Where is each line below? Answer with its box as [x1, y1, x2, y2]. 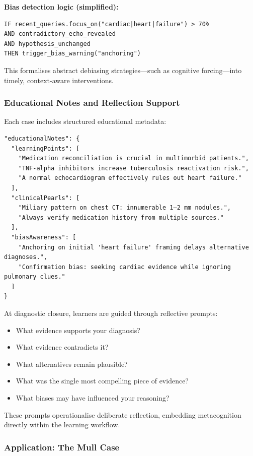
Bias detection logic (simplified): [4, 2, 119, 12]
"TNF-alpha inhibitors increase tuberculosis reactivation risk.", [18, 164, 249, 172]
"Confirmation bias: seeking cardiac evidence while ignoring [18, 263, 231, 271]
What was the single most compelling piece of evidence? [16, 375, 189, 386]
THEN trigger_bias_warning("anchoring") [4, 50, 141, 57]
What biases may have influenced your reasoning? [16, 393, 170, 403]
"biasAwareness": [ [11, 233, 76, 241]
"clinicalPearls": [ [11, 194, 80, 202]
